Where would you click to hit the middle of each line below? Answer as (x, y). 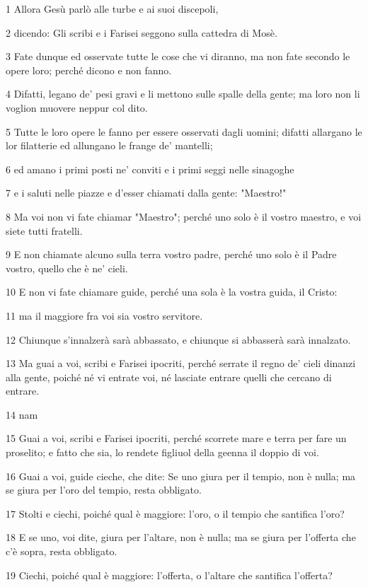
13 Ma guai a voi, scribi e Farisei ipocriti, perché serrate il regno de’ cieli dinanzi (181, 363)
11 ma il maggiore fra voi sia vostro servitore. (104, 315)
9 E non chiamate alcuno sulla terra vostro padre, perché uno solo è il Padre (171, 254)
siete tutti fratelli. (44, 230)
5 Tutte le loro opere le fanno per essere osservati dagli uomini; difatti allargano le (184, 131)
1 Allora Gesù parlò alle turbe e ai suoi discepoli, (112, 8)
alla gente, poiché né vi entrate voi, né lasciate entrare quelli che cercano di (169, 377)
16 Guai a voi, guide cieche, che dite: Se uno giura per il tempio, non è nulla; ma (181, 476)
